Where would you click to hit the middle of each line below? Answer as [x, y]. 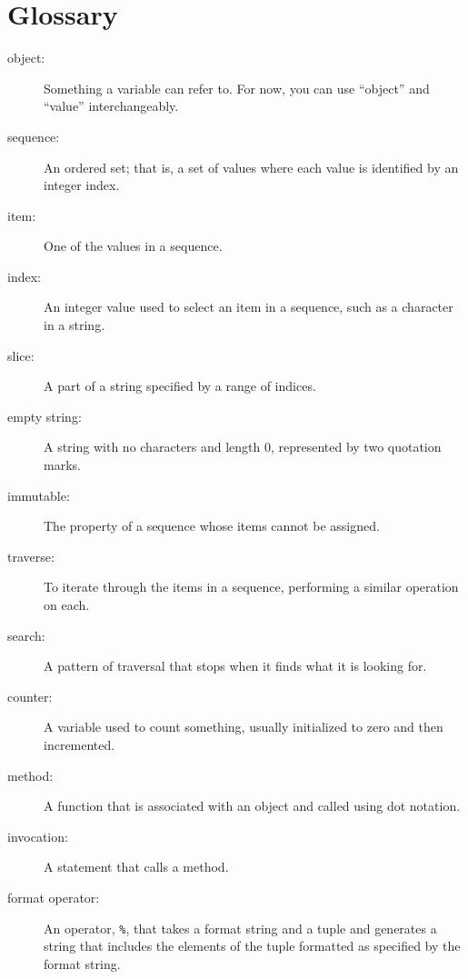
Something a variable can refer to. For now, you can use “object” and [237, 88]
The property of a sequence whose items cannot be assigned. [212, 526]
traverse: [31, 556]
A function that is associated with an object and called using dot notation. [252, 806]
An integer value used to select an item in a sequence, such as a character [249, 307]
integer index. [82, 185]
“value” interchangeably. [111, 106]
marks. [62, 465]
